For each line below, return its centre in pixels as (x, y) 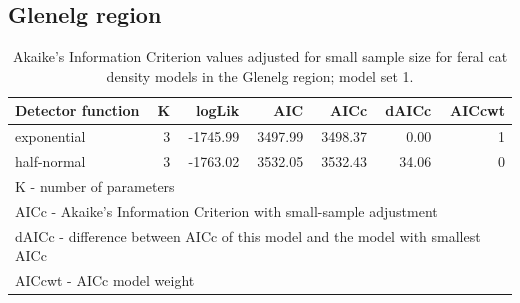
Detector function (77, 110)
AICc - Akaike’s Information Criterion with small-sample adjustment (226, 210)
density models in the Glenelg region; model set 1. (260, 75)
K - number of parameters (95, 185)
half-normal (50, 161)
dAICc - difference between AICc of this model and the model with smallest (248, 235)
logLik (217, 110)
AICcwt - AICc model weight (105, 280)
